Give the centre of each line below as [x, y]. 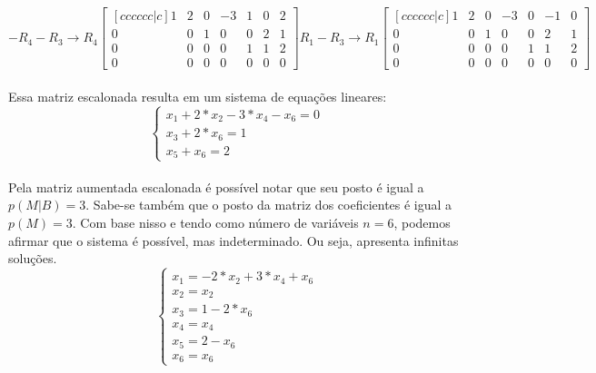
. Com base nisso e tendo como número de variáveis [215, 223]
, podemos [422, 223]
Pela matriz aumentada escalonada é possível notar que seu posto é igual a [216, 186]
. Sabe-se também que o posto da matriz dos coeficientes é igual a [269, 205]
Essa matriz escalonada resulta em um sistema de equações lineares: [198, 96]
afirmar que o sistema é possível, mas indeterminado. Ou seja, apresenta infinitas [233, 240]
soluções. [33, 258]
